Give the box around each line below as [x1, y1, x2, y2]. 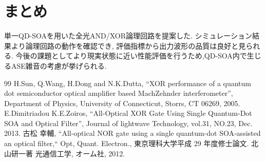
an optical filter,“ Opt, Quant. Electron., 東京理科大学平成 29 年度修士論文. [4, 138, 249, 149]
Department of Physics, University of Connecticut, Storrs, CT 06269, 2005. [4, 97, 240, 108]
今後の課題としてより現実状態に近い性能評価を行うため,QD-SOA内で [15, 50, 247, 61]
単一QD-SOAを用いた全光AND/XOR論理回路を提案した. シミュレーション [4, 30, 253, 41]
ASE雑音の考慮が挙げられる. [11, 60, 107, 71]
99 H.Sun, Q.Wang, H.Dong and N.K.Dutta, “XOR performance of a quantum [4, 77, 252, 88]
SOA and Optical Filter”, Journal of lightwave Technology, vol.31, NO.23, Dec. [4, 117, 253, 128]
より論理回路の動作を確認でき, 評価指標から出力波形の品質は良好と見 [11, 40, 246, 51]
